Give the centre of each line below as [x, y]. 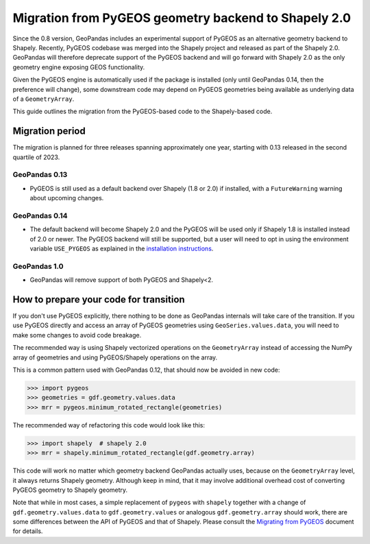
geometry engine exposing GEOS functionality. [79, 67]
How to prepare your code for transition [99, 299]
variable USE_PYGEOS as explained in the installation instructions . [122, 249]
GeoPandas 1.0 [38, 266]
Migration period [49, 131]
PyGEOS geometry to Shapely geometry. [70, 490]
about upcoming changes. [67, 198]
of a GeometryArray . [44, 99]
